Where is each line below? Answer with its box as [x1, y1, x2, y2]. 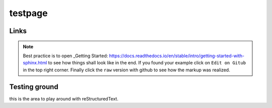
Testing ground [9, 82, 58, 91]
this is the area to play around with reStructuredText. [9, 95, 118, 101]
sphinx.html [23, 60, 47, 66]
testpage [9, 8, 48, 19]
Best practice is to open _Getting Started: [23, 53, 108, 59]
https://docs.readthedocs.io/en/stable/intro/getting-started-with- [109, 53, 244, 59]
